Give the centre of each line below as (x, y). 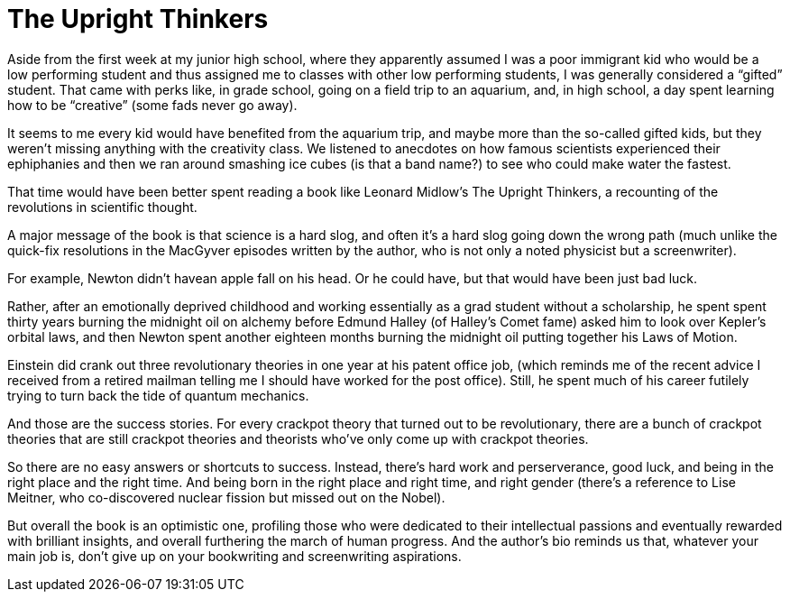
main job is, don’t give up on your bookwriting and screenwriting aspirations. (234, 556)
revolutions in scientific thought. (102, 207)
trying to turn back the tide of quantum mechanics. (158, 395)
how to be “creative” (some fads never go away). (152, 105)
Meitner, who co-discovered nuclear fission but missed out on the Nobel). (226, 497)
